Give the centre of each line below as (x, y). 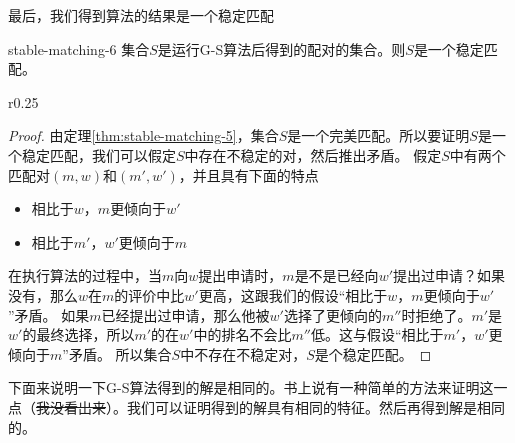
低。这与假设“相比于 (377, 334)
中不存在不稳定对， (243, 353)
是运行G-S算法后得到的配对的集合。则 (281, 48)
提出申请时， (240, 275)
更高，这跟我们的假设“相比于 (293, 294)
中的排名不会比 (242, 334)
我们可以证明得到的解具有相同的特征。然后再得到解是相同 (315, 406)
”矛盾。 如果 (49, 314)
